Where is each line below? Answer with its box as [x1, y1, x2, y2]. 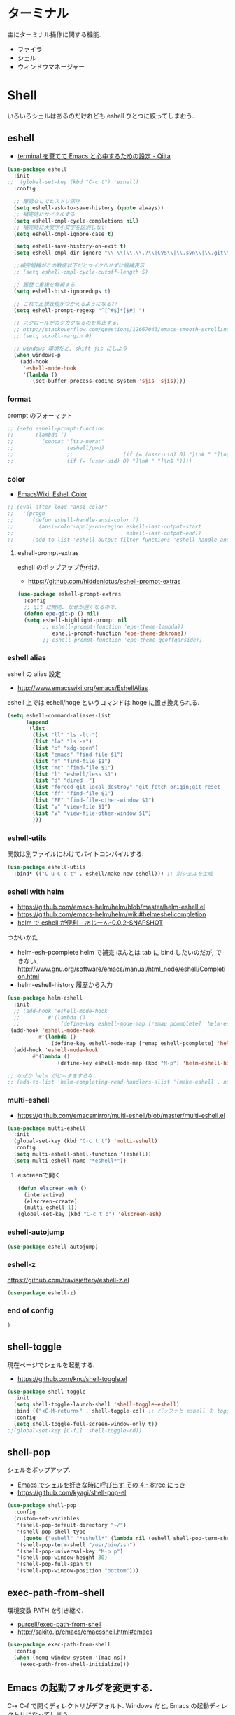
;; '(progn [7, 510, 45, 517]
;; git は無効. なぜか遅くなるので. [24, 604, 118, 611]
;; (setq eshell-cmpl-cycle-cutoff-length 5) [13, 269, 149, 276]
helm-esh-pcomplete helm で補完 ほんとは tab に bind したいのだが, [17, 948, 215, 956]
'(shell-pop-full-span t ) [16, 1561, 92, 1568]
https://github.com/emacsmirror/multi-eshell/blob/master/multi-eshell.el [17, 1111, 226, 1119]
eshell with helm [7, 886, 64, 896]
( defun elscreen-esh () [17, 1184, 87, 1191]
